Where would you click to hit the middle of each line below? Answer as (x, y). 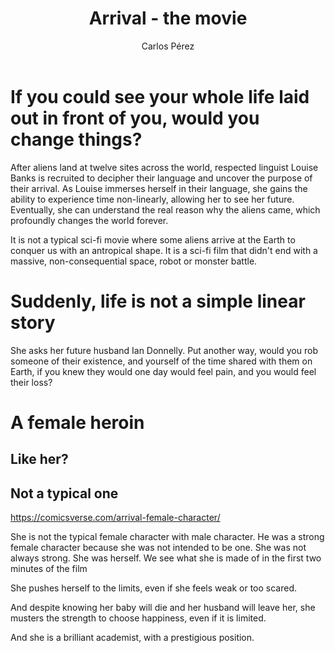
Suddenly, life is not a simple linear (158, 301)
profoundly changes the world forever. (89, 220)
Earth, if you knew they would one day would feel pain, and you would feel (163, 371)
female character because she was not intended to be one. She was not (158, 548)
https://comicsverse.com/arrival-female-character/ (115, 518)
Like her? (39, 459)
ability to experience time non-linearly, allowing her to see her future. (152, 199)
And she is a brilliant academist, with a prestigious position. (132, 638)
